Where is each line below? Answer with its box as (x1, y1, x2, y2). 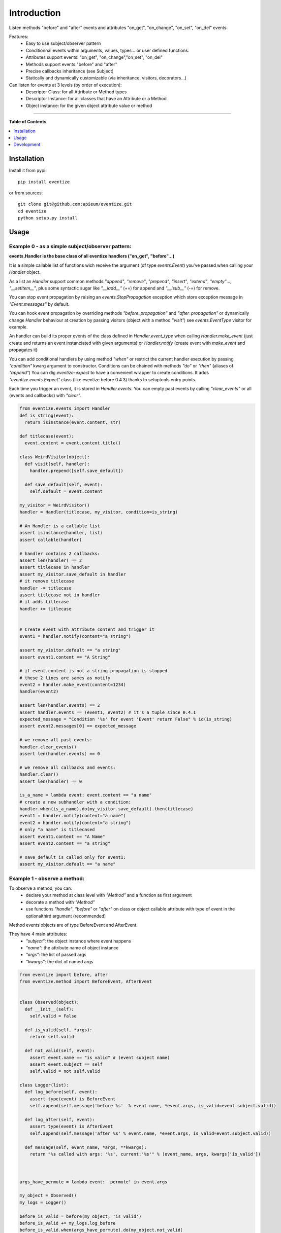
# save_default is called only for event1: (19, 854, 126, 860)
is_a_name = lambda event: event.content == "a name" (19, 792, 152, 798)
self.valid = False (30, 1014, 77, 1019)
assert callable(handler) (19, 537, 82, 543)
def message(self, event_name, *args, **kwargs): (25, 1144, 147, 1150)
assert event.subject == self (30, 1061, 103, 1067)
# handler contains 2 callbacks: (19, 550, 100, 556)
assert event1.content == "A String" (19, 654, 111, 660)
